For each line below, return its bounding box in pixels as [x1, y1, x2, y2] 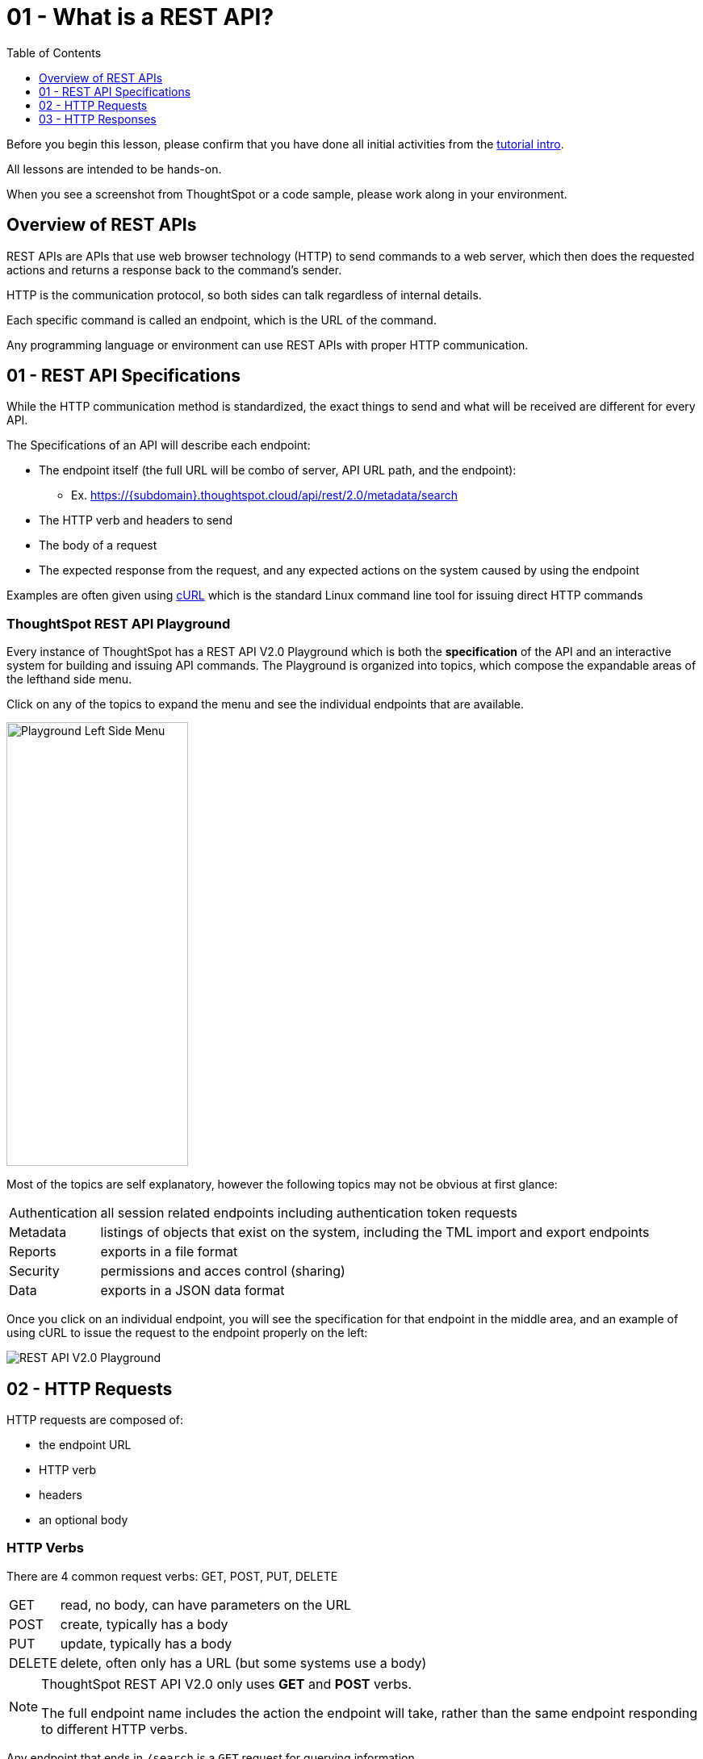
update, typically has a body [60, 1635, 232, 1652]
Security [9, 1263, 60, 1280]
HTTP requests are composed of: [6, 1413, 184, 1427]
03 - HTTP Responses [39, 111, 157, 126]
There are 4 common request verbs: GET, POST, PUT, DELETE [6, 1569, 338, 1583]
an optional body [39, 1513, 128, 1527]
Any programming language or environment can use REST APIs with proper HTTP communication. [6, 337, 529, 352]
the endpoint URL [39, 1438, 132, 1452]
